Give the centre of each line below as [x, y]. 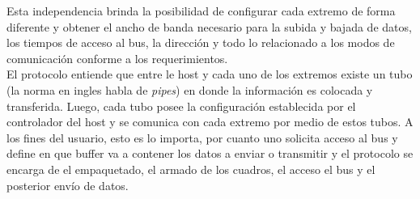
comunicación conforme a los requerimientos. [117, 58]
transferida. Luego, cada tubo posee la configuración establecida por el [181, 106]
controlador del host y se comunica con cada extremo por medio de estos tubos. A [210, 122]
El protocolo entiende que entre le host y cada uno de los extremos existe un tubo [210, 74]
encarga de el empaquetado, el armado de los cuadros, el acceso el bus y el [191, 169]
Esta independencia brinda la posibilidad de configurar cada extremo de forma [201, 11]
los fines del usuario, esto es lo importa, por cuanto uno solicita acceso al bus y [202, 137]
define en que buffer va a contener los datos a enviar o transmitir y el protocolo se [210, 153]
